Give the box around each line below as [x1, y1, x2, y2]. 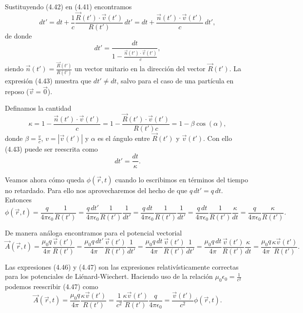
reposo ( [5, 86, 29, 97]
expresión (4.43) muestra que [5, 76, 92, 86]
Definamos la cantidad [5, 102, 72, 113]
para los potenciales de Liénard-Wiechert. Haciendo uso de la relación [5, 271, 213, 281]
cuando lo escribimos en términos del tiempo [115, 174, 248, 184]
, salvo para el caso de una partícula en [116, 76, 234, 86]
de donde [5, 30, 32, 40]
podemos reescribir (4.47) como [5, 281, 98, 292]
